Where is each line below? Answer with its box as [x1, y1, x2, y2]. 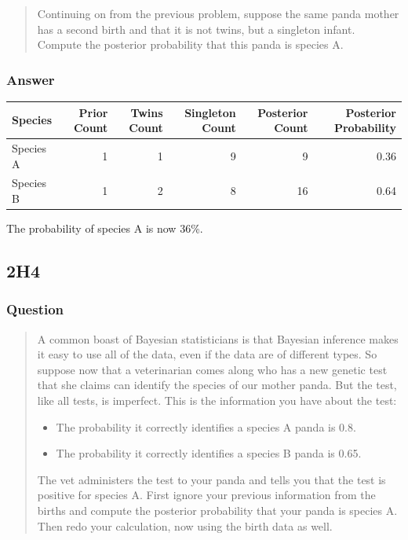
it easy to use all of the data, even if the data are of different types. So [37, 346, 377, 362]
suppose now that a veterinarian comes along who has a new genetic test [37, 361, 388, 377]
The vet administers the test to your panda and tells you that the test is [37, 471, 386, 487]
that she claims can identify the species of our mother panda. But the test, [37, 377, 397, 393]
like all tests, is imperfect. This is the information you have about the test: [37, 392, 397, 409]
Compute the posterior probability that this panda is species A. [37, 36, 344, 53]
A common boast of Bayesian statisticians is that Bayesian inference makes [37, 330, 399, 347]
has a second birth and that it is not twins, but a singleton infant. [37, 20, 355, 37]
